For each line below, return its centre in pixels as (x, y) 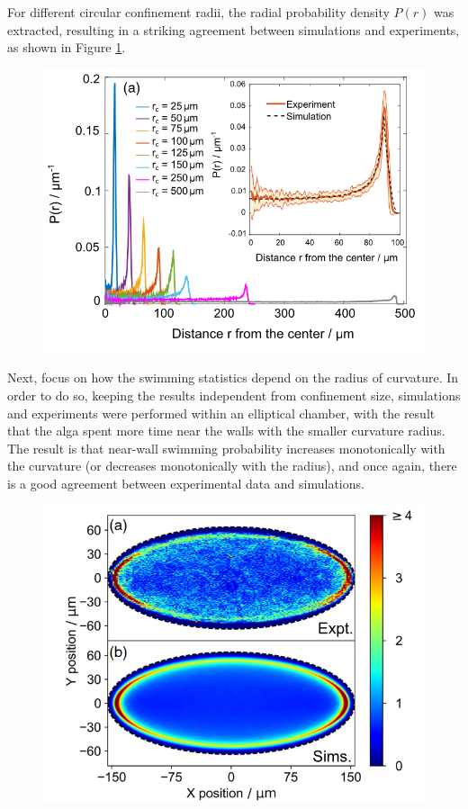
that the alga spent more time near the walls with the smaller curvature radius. (226, 431)
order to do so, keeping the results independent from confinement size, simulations (234, 396)
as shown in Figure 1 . (67, 47)
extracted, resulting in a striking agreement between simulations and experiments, (234, 29)
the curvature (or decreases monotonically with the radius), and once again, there (232, 466)
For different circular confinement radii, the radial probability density (198, 12)
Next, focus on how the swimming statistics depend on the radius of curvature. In (233, 378)
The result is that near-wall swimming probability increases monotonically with (226, 448)
